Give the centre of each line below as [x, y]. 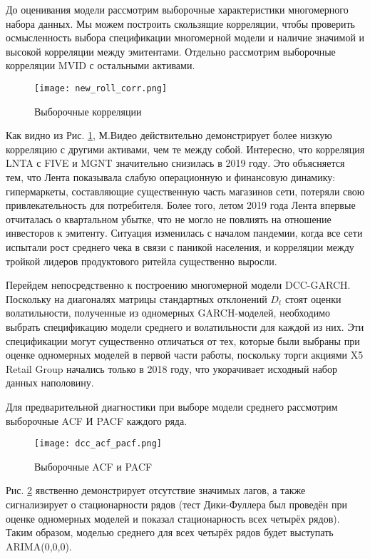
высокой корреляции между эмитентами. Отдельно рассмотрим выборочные [171, 51]
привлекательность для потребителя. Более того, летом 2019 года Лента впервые [181, 205]
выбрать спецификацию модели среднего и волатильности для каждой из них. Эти [185, 326]
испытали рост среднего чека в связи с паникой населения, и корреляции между [180, 246]
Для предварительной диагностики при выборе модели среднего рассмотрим [172, 406]
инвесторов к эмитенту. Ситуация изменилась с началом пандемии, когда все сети [184, 233]
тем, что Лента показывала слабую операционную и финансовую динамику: [171, 177]
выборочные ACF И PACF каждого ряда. [97, 420]
